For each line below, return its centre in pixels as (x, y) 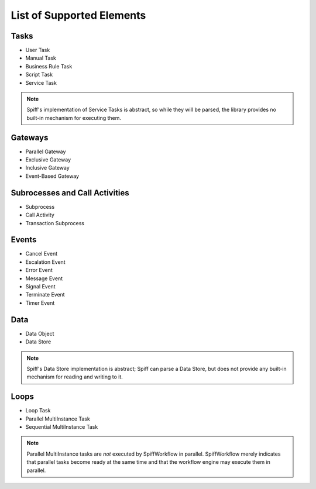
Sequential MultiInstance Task (62, 426)
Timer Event (40, 303)
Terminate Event (45, 295)
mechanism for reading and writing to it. (75, 377)
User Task (38, 50)
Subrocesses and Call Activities (70, 193)
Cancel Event (42, 254)
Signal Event (40, 287)
